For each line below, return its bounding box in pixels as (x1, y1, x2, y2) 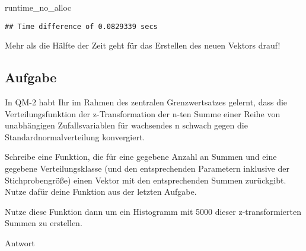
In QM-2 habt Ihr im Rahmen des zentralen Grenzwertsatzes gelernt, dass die (5, 96, 288, 108)
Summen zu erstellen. (5, 217, 82, 229)
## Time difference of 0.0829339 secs (5, 22, 158, 31)
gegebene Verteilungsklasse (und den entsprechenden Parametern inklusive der (5, 162, 289, 175)
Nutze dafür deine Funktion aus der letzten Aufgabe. (5, 185, 197, 198)
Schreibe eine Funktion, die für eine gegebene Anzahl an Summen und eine (5, 150, 277, 163)
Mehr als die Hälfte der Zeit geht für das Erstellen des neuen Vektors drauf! (5, 39, 280, 52)
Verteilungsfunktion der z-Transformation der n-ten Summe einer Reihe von (5, 107, 280, 120)
